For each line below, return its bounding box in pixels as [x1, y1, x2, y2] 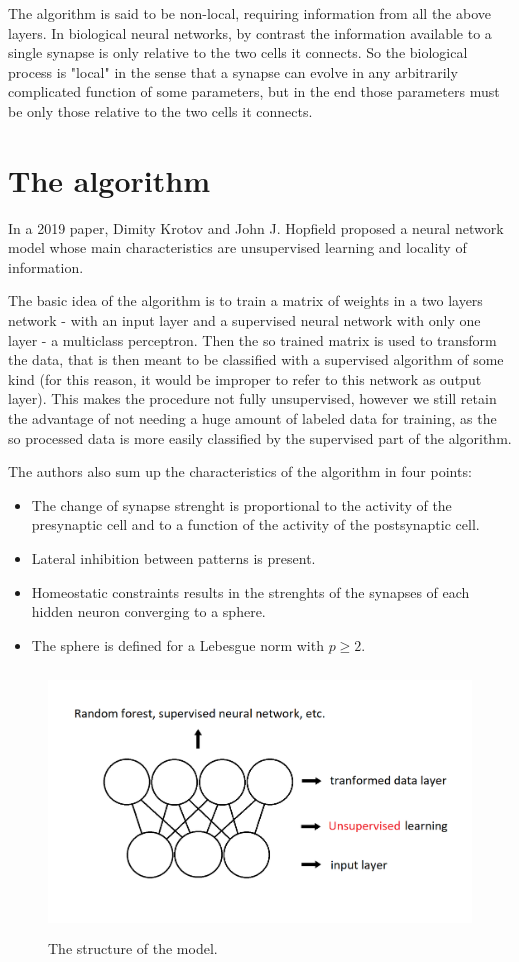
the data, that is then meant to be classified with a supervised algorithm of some [8, 349, 504, 370]
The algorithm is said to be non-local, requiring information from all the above [8, 3, 491, 23]
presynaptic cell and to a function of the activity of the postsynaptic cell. [31, 514, 480, 535]
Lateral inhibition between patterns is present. [31, 548, 316, 568]
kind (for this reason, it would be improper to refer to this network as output [8, 368, 482, 389]
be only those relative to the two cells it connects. [8, 100, 313, 121]
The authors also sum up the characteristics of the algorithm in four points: [8, 461, 472, 482]
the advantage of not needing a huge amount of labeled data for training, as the [8, 408, 497, 429]
